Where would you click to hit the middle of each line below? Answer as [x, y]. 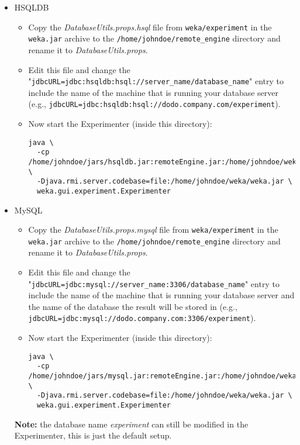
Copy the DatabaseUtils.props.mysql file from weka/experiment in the [153, 230]
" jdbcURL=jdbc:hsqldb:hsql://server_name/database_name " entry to [156, 81]
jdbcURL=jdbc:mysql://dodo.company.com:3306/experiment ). [142, 318]
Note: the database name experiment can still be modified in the [131, 424]
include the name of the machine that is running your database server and [161, 295]
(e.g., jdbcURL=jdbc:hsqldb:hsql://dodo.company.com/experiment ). [154, 104]
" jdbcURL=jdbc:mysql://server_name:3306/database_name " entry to [154, 283]
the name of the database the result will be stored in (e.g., [133, 306]
